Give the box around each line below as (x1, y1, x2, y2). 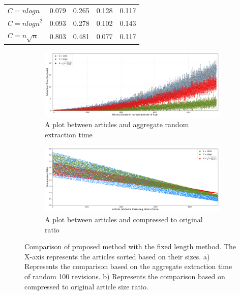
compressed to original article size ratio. (24, 281, 148, 291)
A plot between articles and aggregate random (45, 119, 189, 130)
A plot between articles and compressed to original (45, 214, 203, 225)
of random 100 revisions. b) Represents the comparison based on (24, 271, 225, 282)
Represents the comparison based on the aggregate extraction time (24, 261, 232, 272)
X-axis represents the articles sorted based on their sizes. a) (24, 251, 210, 261)
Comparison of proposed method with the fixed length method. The (24, 241, 236, 252)
